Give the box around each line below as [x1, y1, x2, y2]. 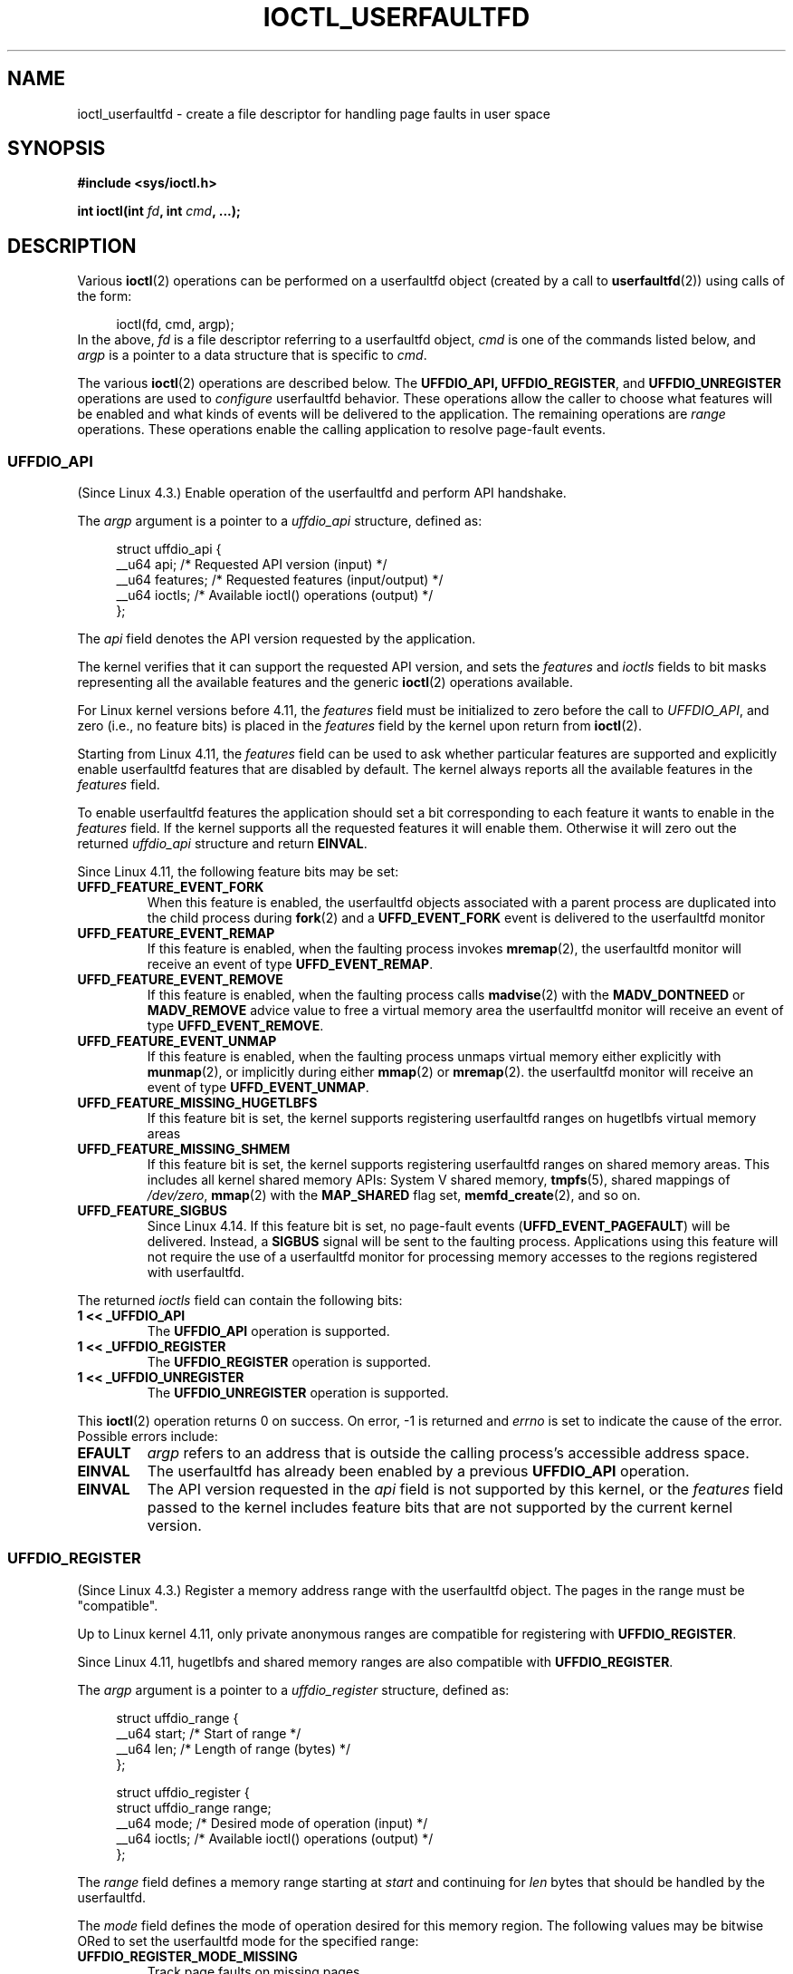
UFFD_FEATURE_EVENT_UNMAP [77, 1033, 277, 1050]
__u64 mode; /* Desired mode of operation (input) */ [116, 1814, 428, 1831]
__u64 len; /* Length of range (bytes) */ [116, 1740, 350, 1756]
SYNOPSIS [7, 137, 106, 160]
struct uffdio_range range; [116, 1799, 272, 1815]
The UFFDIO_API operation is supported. [147, 1323, 390, 1340]
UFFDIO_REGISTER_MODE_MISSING [77, 1948, 298, 1964]
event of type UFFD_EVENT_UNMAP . [147, 1079, 369, 1096]
